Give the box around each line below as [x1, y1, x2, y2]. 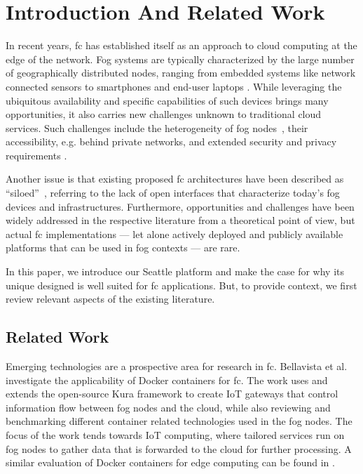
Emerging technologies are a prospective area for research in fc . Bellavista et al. [6, 359, 348, 374]
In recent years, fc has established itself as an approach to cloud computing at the [6, 38, 357, 53]
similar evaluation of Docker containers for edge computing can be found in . [6, 455, 335, 470]
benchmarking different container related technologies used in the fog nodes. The [6, 414, 352, 428]
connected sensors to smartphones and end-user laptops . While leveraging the [6, 79, 342, 93]
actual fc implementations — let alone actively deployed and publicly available [6, 226, 343, 241]
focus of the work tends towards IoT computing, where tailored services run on [6, 427, 345, 442]
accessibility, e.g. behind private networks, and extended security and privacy [6, 134, 337, 149]
